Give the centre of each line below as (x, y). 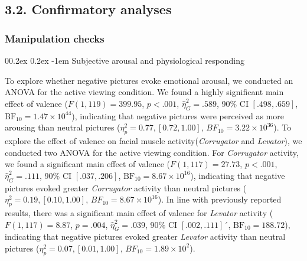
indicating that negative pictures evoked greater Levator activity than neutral (145, 236)
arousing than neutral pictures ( (63, 127)
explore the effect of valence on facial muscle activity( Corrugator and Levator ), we (153, 140)
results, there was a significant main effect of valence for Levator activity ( (139, 212)
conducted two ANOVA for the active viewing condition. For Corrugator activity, (152, 152)
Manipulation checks (55, 38)
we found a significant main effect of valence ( (88, 164)
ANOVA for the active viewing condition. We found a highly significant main (144, 92)
